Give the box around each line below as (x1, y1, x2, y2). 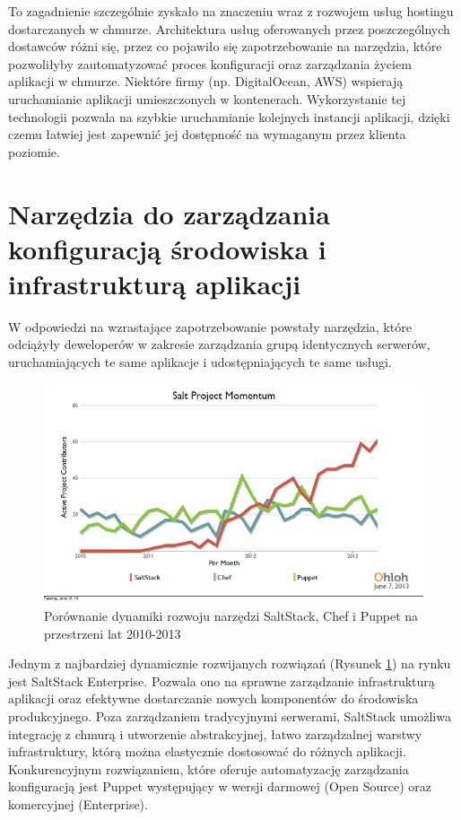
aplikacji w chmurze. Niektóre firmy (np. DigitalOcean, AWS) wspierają (8, 72, 404, 91)
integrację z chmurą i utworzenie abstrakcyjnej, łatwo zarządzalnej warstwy (8, 724, 422, 743)
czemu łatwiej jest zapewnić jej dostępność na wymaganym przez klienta (8, 125, 406, 144)
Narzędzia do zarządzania (8, 195, 330, 231)
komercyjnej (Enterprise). (8, 794, 148, 813)
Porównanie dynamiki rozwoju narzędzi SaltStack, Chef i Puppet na (44, 606, 419, 624)
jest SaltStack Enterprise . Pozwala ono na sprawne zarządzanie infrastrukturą (8, 671, 435, 690)
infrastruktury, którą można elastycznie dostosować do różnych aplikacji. (8, 742, 406, 761)
